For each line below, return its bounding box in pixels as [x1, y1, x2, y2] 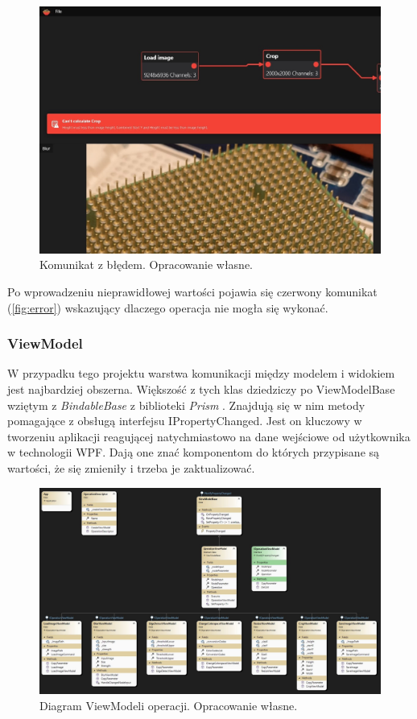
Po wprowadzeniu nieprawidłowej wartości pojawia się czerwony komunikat [7, 283, 378, 300]
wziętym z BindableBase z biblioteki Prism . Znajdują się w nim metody [7, 396, 365, 413]
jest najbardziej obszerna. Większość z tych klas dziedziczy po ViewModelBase [7, 381, 395, 397]
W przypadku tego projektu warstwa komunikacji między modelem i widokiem [7, 365, 395, 382]
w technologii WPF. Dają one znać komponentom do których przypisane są [7, 444, 380, 461]
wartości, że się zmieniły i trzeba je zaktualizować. [7, 459, 255, 476]
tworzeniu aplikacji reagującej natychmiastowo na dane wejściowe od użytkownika [7, 428, 411, 444]
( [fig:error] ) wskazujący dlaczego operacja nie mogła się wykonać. [7, 299, 328, 316]
